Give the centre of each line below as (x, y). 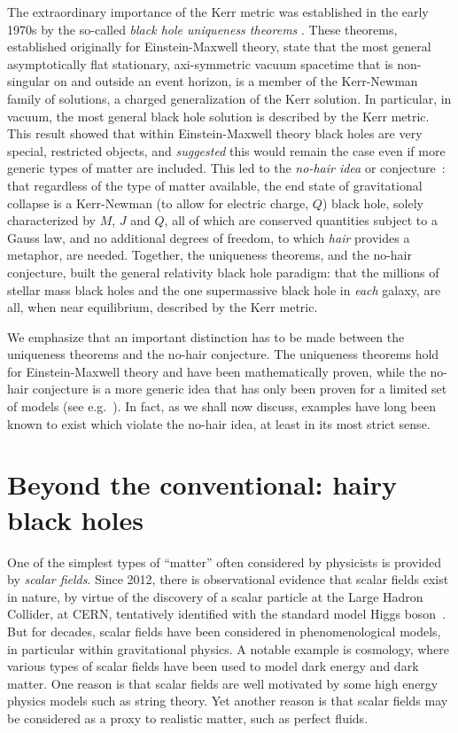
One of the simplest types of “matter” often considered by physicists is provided (224, 561)
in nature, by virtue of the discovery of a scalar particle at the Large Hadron (215, 596)
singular (29, 81)
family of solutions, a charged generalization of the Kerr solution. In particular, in (229, 98)
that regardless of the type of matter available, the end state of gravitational (215, 185)
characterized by (52, 220)
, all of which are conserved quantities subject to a (301, 220)
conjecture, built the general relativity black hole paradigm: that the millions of (223, 272)
